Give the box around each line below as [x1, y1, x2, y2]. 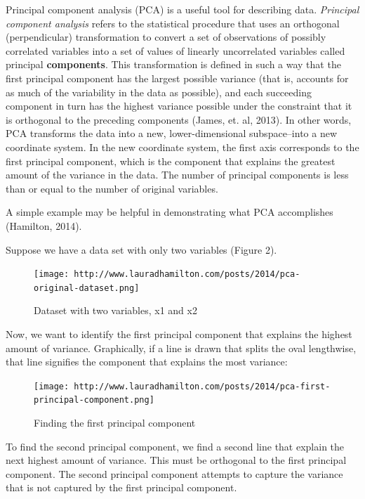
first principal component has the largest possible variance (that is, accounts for [6, 70, 349, 85]
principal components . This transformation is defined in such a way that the [6, 57, 341, 72]
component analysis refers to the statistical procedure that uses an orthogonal [6, 15, 340, 30]
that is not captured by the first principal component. [6, 480, 237, 495]
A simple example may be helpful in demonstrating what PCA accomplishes [6, 205, 333, 219]
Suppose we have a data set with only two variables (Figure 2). [6, 242, 277, 257]
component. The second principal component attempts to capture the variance [6, 466, 343, 481]
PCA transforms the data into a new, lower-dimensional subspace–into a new [6, 126, 338, 141]
